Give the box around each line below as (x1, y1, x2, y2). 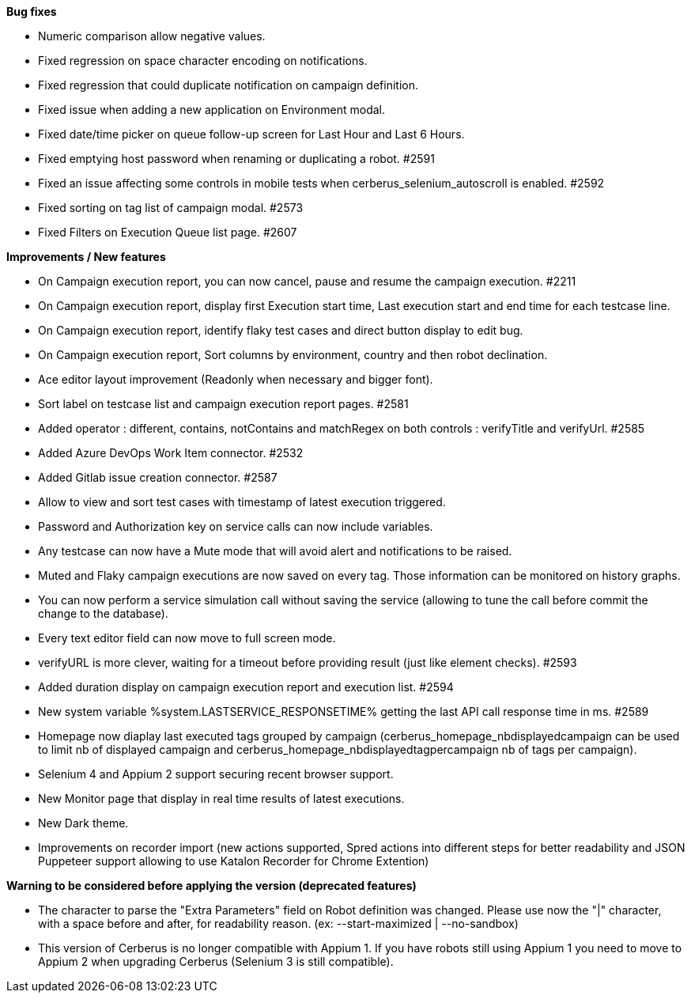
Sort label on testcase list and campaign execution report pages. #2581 (38, 397, 409, 411)
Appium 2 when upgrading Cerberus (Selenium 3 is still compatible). (38, 955, 394, 968)
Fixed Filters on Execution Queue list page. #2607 (38, 225, 297, 239)
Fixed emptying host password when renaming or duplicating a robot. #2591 (38, 152, 435, 165)
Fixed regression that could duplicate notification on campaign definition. (38, 78, 419, 92)
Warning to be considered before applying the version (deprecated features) (6, 879, 417, 892)
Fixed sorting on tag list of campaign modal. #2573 (38, 201, 304, 214)
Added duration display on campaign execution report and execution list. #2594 (38, 680, 454, 694)
